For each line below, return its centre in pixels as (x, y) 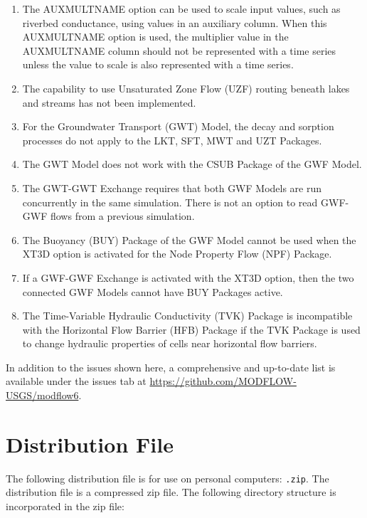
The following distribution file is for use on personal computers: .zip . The (167, 478)
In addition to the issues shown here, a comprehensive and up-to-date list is (171, 367)
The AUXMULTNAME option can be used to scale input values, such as (181, 9)
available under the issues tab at (76, 381)
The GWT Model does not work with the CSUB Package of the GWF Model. (192, 164)
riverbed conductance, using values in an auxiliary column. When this (175, 22)
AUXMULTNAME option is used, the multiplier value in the (155, 37)
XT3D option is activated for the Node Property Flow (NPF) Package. (177, 254)
